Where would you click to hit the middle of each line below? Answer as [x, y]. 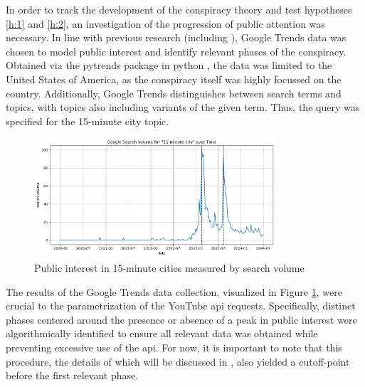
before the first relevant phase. [72, 375]
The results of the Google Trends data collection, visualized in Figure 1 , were [174, 291]
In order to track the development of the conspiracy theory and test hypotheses [179, 9]
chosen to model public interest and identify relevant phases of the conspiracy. [176, 51]
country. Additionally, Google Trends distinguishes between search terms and [174, 93]
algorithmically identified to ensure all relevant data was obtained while [162, 333]
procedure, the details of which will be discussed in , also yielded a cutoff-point [178, 361]
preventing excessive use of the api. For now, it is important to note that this [174, 347]
